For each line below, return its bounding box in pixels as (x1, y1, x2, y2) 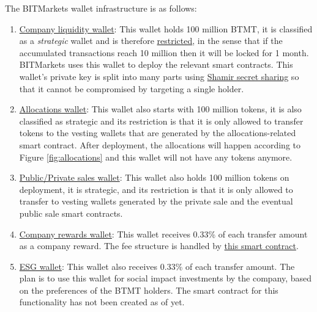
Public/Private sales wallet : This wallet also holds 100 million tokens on (19, 171, 289, 184)
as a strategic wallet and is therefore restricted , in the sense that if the (19, 34, 283, 47)
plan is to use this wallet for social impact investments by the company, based (19, 272, 312, 285)
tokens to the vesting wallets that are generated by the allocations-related (19, 126, 296, 139)
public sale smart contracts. (19, 206, 123, 219)
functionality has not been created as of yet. (19, 296, 185, 308)
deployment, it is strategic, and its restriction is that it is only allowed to (19, 183, 293, 195)
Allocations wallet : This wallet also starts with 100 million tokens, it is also (19, 103, 302, 115)
